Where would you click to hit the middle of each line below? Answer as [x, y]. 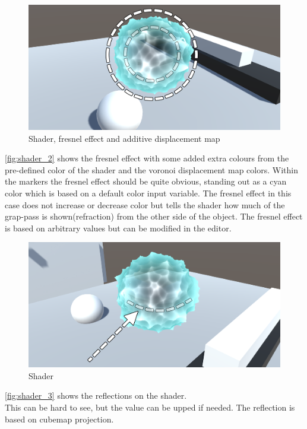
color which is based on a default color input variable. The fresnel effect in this [148, 193]
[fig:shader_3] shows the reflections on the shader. [96, 395]
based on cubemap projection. [59, 419]
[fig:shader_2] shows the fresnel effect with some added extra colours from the [147, 158]
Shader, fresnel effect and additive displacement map [124, 138]
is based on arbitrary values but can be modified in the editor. [118, 228]
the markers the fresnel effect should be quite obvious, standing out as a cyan [146, 181]
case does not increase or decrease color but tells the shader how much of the [145, 204]
